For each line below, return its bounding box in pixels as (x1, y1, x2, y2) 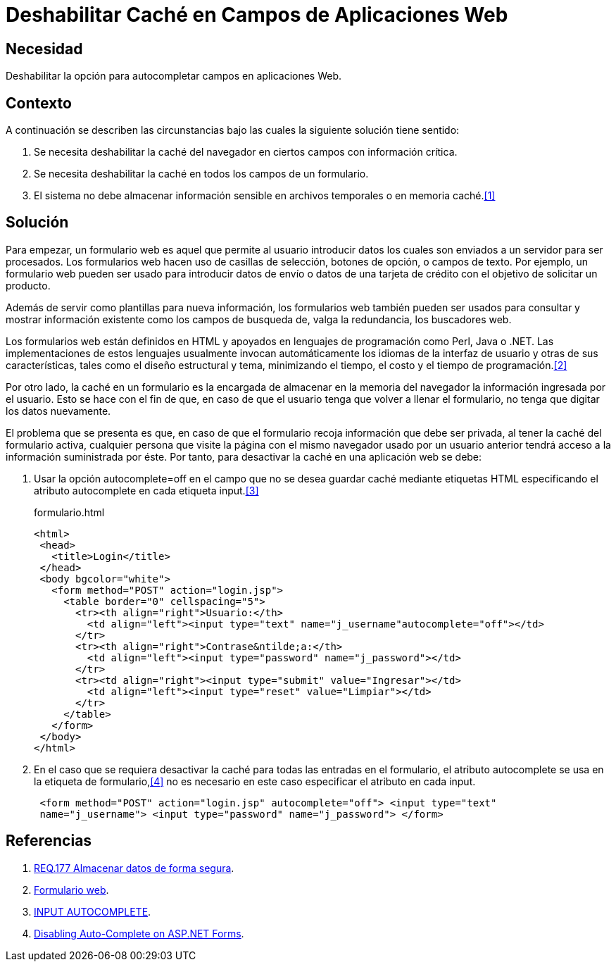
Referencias (6, 832, 92, 850)
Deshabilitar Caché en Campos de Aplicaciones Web (6, 3, 508, 27)
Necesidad (6, 39, 83, 58)
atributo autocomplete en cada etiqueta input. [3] (34, 484, 259, 497)
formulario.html (34, 506, 105, 518)
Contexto (6, 94, 72, 112)
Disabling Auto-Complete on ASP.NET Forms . (34, 927, 244, 940)
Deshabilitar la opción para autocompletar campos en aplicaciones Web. (6, 70, 342, 82)
